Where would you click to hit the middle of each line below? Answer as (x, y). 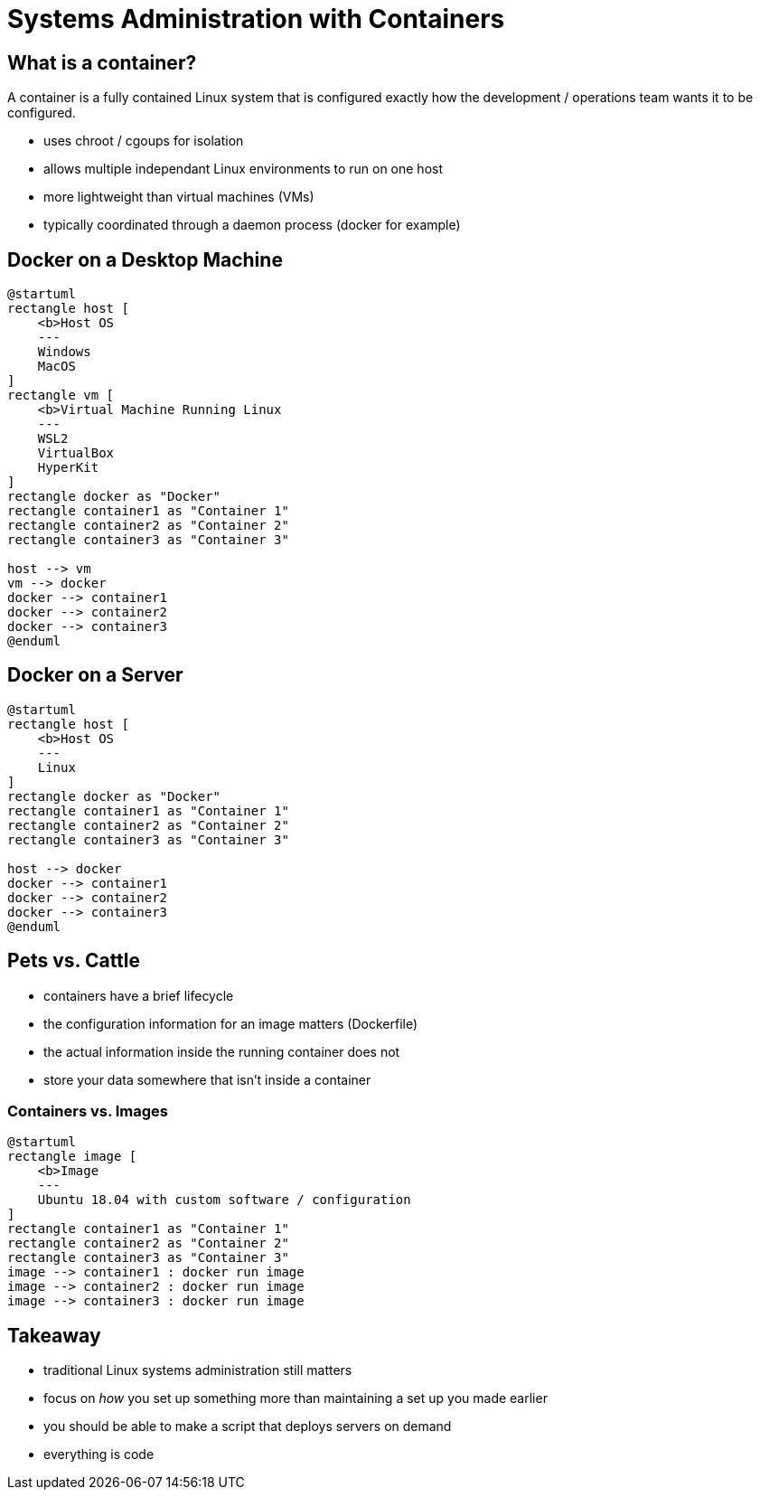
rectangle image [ (72, 1157)
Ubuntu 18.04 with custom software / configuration (224, 1200)
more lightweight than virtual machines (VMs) (179, 197)
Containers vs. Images (88, 1111)
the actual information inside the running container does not (222, 1051)
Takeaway (54, 1335)
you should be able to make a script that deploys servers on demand (248, 1426)
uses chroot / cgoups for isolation (144, 141)
